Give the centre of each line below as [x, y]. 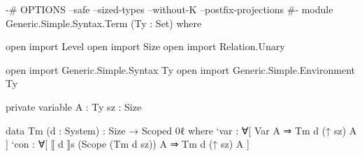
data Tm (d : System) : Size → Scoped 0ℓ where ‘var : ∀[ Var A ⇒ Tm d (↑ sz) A [181, 130]
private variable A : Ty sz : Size [74, 106]
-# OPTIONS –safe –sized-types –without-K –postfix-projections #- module [169, 9]
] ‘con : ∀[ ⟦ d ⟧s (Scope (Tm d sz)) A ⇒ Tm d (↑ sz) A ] [128, 144]
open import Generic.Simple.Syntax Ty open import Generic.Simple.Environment [180, 69]
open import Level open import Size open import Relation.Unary [145, 46]
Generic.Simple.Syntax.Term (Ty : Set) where [104, 23]
